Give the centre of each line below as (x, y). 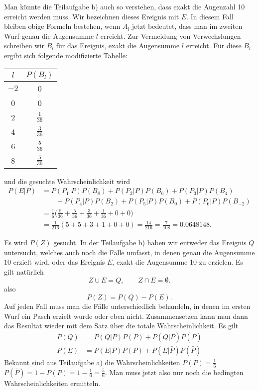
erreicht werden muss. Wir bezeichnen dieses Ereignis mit (92, 16)
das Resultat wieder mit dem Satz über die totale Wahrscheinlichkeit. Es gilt (121, 326)
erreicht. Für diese (214, 46)
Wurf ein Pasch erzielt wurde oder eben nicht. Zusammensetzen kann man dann (126, 316)
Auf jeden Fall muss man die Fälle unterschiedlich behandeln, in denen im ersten (127, 306)
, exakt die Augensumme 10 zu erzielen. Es (178, 262)
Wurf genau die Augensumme (49, 36)
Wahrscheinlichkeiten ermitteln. (52, 383)
